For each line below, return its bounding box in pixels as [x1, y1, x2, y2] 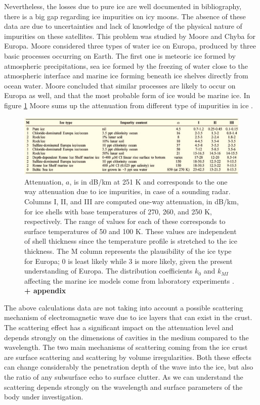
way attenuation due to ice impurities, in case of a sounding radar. [24, 186, 231, 197]
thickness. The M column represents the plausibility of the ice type [24, 245, 232, 256]
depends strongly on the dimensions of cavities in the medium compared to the [4, 332, 249, 342]
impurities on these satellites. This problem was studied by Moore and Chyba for [4, 30, 255, 41]
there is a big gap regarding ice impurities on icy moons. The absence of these [4, 11, 246, 21]
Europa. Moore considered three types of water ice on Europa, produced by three [4, 40, 256, 51]
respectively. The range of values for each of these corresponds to [24, 216, 226, 227]
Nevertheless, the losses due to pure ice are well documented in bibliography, [4, 1, 242, 11]
